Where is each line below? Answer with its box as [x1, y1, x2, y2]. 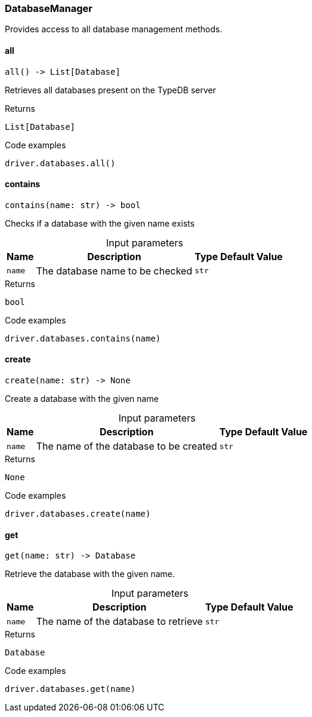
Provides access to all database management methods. [5, 24, 223, 35]
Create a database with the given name [5, 393, 159, 404]
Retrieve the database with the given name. [5, 569, 175, 579]
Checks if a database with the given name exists [5, 218, 195, 228]
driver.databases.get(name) [5, 684, 136, 694]
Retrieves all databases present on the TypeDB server [5, 84, 216, 95]
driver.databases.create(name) [5, 509, 151, 519]
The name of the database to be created [36, 440, 217, 453]
